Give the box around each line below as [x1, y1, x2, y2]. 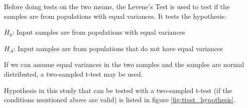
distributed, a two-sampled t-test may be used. [4, 68, 143, 79]
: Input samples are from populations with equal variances [12, 27, 185, 37]
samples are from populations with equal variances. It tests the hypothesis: [4, 11, 227, 21]
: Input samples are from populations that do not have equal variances [13, 43, 223, 53]
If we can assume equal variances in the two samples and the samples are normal [4, 59, 244, 69]
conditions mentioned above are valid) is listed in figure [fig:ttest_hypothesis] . [4, 94, 236, 105]
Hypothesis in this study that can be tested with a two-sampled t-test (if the [4, 85, 232, 95]
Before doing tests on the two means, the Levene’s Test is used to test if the [4, 1, 230, 11]
